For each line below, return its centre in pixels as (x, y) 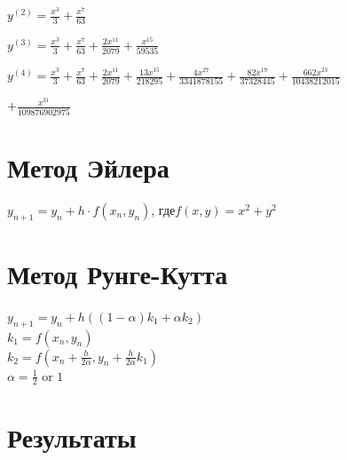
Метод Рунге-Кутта (118, 273)
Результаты (72, 436)
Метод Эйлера (88, 167)
